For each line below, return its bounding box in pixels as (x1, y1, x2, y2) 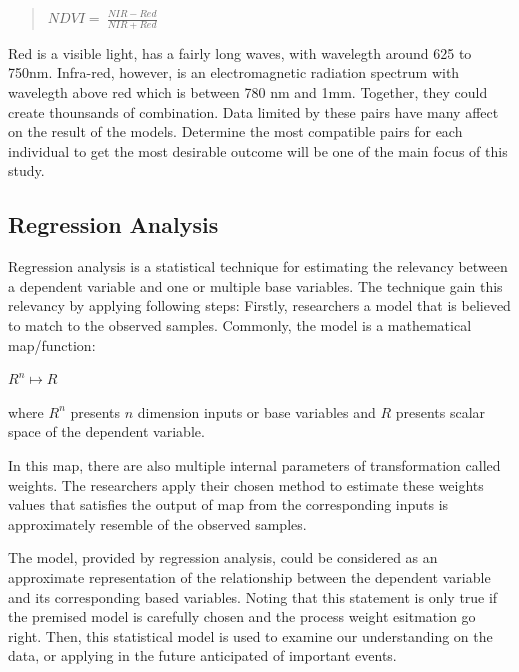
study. (8, 160, 45, 181)
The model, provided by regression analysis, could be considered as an (8, 547, 438, 568)
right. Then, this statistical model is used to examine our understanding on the (8, 625, 493, 646)
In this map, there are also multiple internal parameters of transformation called (8, 454, 501, 475)
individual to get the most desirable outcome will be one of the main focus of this (8, 140, 508, 161)
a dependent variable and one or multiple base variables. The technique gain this (8, 275, 503, 296)
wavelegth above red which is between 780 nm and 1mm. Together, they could (8, 82, 488, 103)
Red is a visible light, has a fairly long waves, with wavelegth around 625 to (8, 42, 472, 63)
